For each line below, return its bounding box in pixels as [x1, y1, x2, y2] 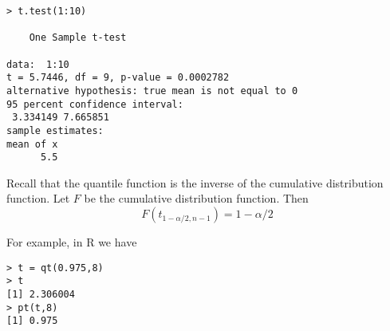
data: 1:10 [6, 58, 69, 70]
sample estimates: [6, 124, 104, 136]
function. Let [6, 190, 70, 207]
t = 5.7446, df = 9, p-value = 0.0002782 [6, 72, 230, 84]
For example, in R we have [6, 234, 137, 250]
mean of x [6, 138, 58, 150]
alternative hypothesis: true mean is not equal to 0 [6, 85, 298, 97]
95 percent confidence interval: [6, 98, 183, 110]
